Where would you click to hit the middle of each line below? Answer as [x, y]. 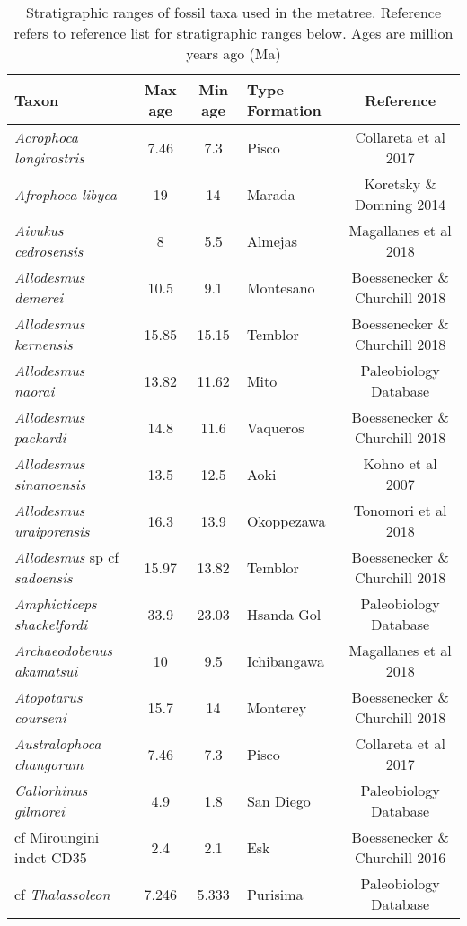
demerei [39, 297]
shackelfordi [51, 624]
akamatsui [46, 671]
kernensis [44, 344]
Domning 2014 [401, 204]
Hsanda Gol [284, 614]
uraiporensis [52, 531]
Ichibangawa [286, 660]
